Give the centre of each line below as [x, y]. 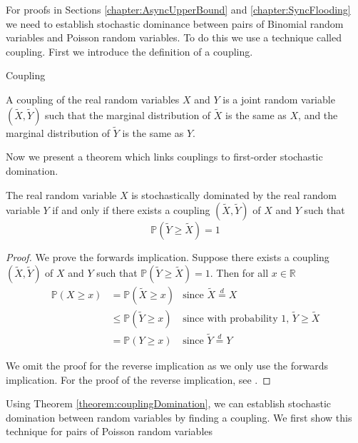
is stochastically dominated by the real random [234, 194]
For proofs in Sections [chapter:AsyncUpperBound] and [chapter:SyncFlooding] [178, 9]
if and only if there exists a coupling [131, 210]
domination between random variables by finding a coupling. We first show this [179, 417]
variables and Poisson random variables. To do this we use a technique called [174, 37]
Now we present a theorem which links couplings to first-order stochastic [164, 157]
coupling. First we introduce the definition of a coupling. [129, 51]
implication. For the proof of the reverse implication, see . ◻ [138, 379]
